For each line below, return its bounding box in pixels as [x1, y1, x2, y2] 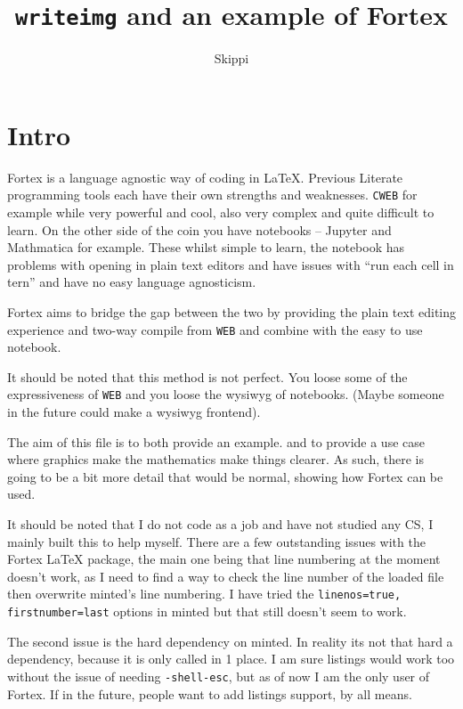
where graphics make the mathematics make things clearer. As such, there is [7, 450, 425, 469]
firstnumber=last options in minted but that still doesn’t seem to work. [7, 602, 407, 621]
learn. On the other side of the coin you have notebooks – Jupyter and [7, 220, 392, 239]
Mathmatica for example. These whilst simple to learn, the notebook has [7, 238, 405, 257]
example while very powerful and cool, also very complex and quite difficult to [7, 203, 435, 222]
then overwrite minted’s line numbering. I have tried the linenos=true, [7, 584, 402, 603]
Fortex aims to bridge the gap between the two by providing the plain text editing [7, 303, 457, 321]
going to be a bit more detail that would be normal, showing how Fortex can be [7, 467, 443, 485]
